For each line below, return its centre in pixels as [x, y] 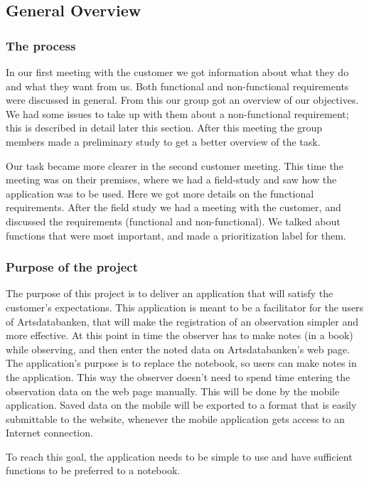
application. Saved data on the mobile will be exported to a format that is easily [181, 405]
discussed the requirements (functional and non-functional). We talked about [173, 221]
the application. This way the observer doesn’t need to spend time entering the [178, 376]
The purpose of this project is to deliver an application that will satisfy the [170, 293]
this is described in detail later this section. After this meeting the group [164, 128]
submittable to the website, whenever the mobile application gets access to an [175, 418]
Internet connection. [49, 433]
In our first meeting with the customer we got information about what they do [177, 72]
